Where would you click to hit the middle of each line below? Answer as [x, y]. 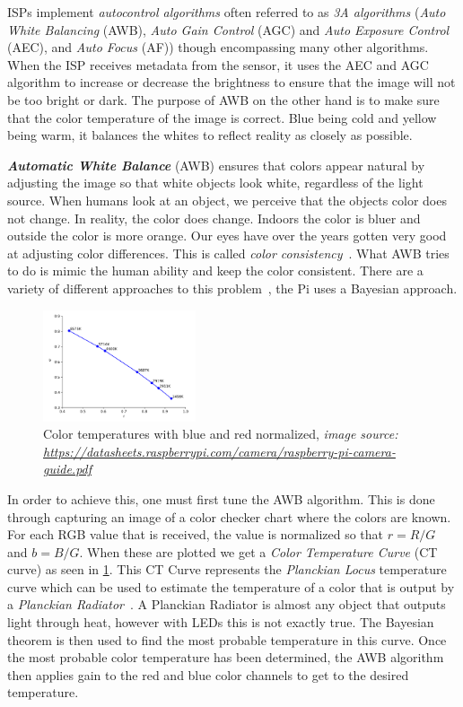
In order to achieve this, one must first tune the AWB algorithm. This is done [221, 498]
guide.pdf [68, 469]
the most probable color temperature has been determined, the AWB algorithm [226, 657]
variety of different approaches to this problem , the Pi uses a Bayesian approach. [232, 288]
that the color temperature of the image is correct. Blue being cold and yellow [222, 117]
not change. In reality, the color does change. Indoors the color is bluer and [214, 218]
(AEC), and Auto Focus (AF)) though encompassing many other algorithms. [218, 47]
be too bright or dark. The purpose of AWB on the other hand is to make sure [223, 99]
